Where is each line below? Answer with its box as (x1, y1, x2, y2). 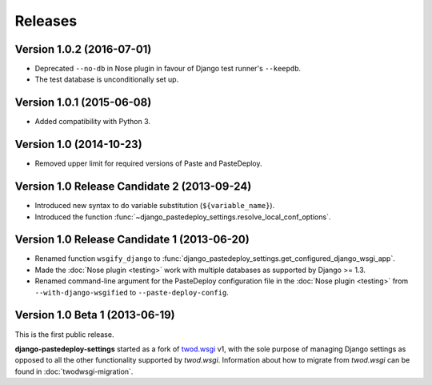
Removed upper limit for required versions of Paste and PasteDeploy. (34, 158, 263, 168)
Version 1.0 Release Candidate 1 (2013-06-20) (14, 233, 250, 247)
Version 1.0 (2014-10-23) (14, 138, 143, 151)
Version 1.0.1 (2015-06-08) (14, 96, 152, 110)
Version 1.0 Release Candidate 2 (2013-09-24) (14, 180, 252, 194)
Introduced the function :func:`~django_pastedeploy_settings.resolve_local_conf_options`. (34, 212, 331, 222)
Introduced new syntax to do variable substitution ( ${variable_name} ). (34, 201, 275, 211)
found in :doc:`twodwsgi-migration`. (14, 367, 134, 376)
